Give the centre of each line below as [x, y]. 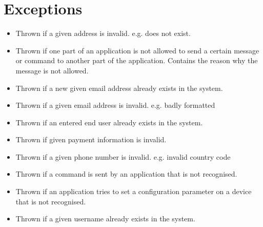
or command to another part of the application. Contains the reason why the [137, 60]
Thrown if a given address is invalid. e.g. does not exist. [103, 33]
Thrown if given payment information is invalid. [91, 139]
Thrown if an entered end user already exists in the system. [109, 122]
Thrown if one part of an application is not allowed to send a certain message [137, 50]
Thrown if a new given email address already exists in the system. [119, 88]
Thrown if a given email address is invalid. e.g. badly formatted [115, 105]
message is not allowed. [52, 70]
